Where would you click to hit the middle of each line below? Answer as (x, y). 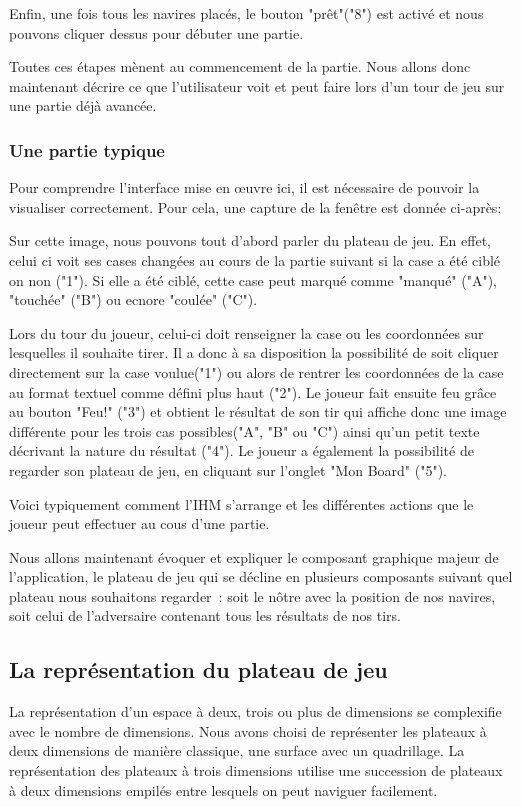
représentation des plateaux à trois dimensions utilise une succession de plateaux (256, 770)
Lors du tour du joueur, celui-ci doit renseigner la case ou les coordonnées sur (246, 332)
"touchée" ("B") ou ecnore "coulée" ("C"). (133, 299)
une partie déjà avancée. (83, 105)
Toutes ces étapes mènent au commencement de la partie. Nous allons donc (240, 66)
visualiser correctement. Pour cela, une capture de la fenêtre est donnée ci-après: (255, 206)
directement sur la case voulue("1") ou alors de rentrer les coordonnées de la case (256, 371)
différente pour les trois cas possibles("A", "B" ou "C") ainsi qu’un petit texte (244, 430)
